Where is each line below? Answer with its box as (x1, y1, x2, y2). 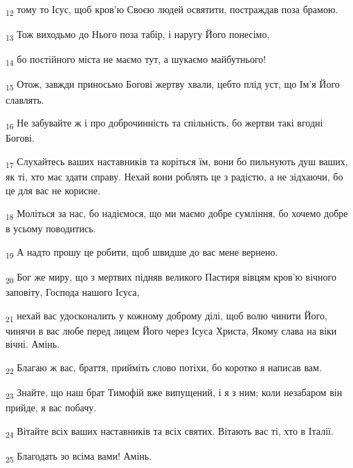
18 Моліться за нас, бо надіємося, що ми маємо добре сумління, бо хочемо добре (6, 206, 348, 222)
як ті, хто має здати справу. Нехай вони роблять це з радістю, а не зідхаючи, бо (6, 169, 343, 183)
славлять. (6, 92, 44, 106)
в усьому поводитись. (6, 221, 96, 236)
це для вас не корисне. (6, 182, 100, 197)
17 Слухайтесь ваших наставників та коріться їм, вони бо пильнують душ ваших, (6, 153, 348, 170)
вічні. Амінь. (6, 337, 60, 351)
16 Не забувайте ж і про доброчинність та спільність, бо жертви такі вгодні (6, 115, 323, 131)
